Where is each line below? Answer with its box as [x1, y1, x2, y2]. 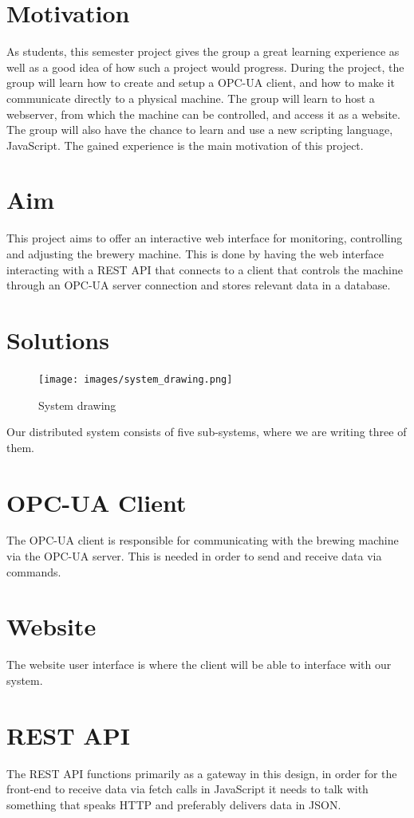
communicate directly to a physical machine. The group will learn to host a [6, 89, 375, 106]
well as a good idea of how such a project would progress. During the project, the [6, 58, 404, 75]
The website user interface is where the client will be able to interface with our [6, 656, 392, 673]
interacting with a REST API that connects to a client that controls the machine [6, 261, 404, 277]
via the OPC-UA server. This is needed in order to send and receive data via [6, 548, 382, 564]
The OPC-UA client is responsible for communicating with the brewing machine [6, 532, 399, 549]
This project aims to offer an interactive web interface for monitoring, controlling [6, 230, 403, 246]
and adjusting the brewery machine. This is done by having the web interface [6, 246, 384, 262]
